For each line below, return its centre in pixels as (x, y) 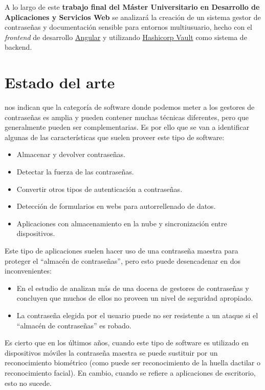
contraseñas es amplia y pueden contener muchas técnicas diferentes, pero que (127, 117)
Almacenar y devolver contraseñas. (71, 154)
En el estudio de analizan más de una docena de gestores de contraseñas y (133, 288)
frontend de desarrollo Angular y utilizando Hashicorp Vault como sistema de (126, 37)
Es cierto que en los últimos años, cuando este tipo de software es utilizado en (127, 343)
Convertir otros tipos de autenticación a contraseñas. (100, 189)
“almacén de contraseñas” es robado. (74, 325)
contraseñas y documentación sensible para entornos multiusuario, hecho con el (128, 27)
